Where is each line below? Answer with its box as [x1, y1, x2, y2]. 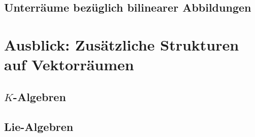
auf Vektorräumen [4, 54, 134, 75]
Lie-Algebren [4, 118, 74, 134]
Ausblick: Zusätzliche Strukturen [4, 34, 239, 55]
